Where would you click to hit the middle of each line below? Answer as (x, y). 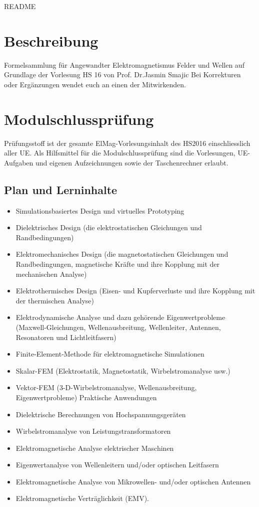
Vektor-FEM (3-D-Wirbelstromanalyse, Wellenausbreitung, (106, 387)
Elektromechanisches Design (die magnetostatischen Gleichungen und (122, 254)
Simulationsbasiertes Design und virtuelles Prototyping (100, 210)
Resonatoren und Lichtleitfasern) (66, 337)
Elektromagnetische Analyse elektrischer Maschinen (95, 448)
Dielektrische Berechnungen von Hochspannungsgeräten (101, 414)
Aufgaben (19, 162)
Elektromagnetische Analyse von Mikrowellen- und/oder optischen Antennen (133, 481)
